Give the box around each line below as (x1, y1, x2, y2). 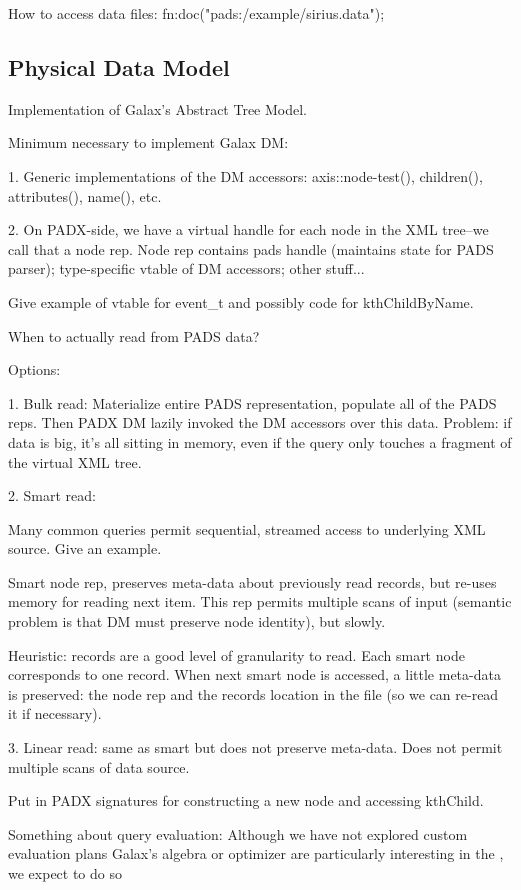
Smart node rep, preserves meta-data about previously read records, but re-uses (8, 571, 497, 592)
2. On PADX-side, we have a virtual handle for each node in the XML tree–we (8, 219, 489, 240)
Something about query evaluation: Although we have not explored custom (8, 823, 468, 844)
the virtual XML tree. (8, 451, 142, 472)
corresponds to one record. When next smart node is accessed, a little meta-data (8, 664, 501, 685)
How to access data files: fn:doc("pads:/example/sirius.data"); (8, 3, 385, 23)
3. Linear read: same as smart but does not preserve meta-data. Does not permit (8, 737, 503, 758)
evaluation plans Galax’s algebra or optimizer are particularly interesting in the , (8, 843, 504, 864)
